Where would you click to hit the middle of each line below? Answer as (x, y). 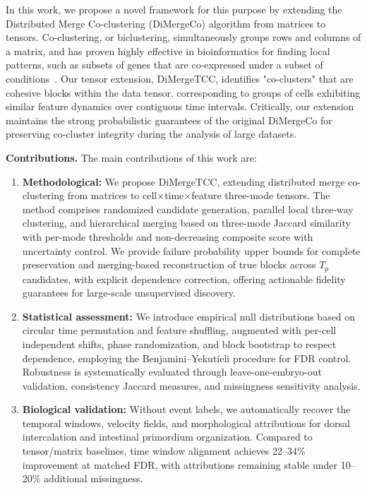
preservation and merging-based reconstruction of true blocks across (169, 264)
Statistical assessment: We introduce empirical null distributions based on (189, 316)
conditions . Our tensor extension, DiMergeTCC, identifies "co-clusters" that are (180, 78)
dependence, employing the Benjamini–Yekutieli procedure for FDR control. (187, 358)
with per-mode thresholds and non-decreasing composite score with (168, 236)
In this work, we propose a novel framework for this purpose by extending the (174, 9)
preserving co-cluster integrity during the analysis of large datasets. (151, 134)
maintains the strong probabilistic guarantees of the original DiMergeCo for (169, 120)
